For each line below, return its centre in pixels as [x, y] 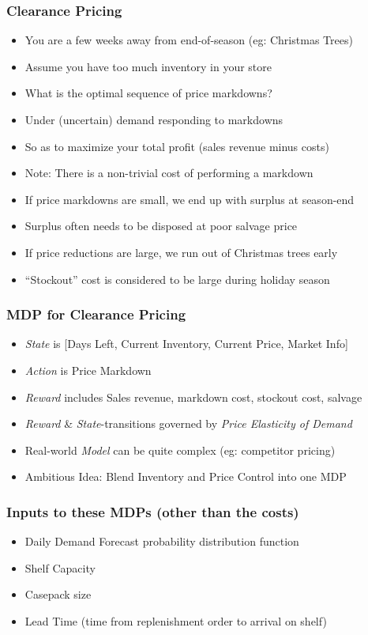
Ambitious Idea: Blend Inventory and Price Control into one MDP [186, 476]
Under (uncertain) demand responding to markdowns [154, 119]
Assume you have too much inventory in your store [148, 66]
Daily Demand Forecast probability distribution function [162, 541]
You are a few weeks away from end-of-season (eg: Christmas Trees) [189, 40]
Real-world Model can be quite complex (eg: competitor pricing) [180, 450]
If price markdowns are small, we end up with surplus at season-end [190, 199]
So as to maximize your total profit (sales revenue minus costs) [177, 146]
